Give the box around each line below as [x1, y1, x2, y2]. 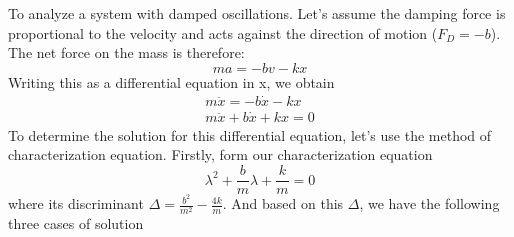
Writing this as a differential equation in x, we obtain [8, 71, 335, 92]
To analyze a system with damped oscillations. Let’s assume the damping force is [8, 3, 506, 23]
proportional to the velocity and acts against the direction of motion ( [8, 22, 438, 43]
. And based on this [222, 193, 344, 214]
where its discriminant [8, 193, 144, 214]
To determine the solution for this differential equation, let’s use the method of [8, 124, 492, 145]
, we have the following [359, 193, 500, 214]
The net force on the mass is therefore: [8, 42, 245, 63]
